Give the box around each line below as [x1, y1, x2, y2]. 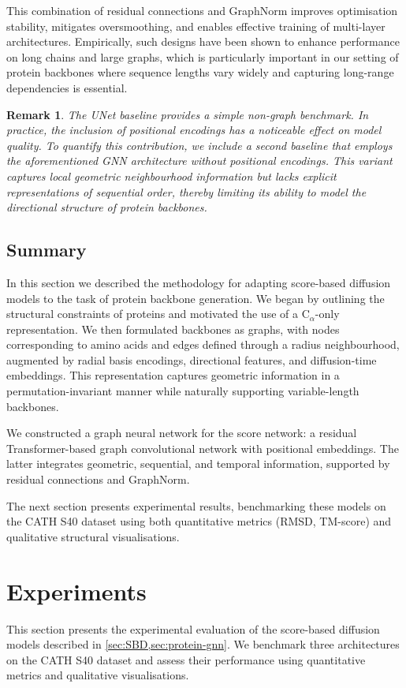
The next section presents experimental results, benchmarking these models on [6, 497, 386, 514]
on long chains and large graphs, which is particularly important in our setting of [6, 48, 399, 65]
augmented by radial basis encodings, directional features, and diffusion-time [6, 351, 377, 368]
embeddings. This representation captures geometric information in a [6, 367, 340, 383]
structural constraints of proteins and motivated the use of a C [6, 305, 310, 322]
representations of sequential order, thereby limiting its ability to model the [6, 183, 367, 200]
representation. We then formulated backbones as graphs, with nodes [6, 320, 340, 337]
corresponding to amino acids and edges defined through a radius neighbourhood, [6, 336, 400, 353]
